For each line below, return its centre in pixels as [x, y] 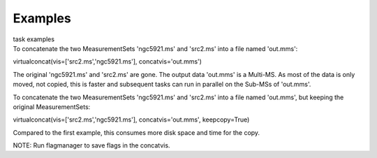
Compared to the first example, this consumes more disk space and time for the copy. [136, 132]
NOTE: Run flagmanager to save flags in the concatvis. [91, 145]
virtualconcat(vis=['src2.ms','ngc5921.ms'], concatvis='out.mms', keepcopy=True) [131, 120]
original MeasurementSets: [52, 107]
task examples [34, 39]
